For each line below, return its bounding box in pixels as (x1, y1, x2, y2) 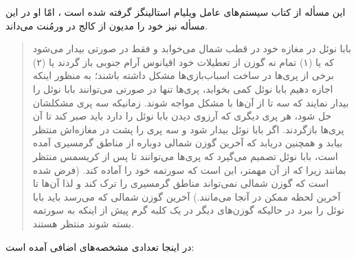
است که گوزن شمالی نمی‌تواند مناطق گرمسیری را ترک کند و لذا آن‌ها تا (32, 176, 329, 190)
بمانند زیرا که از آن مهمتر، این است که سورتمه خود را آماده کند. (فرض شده (32, 162, 346, 177)
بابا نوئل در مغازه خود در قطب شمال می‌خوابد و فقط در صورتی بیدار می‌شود (32, 41, 351, 56)
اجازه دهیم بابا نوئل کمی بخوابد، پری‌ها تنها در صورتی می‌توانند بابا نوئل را (32, 81, 333, 95)
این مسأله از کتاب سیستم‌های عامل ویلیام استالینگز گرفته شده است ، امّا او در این (5, 5, 346, 19)
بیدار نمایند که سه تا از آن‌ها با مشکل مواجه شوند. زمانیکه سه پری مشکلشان (32, 95, 349, 109)
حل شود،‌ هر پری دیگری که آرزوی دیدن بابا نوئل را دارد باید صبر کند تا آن (32, 109, 332, 123)
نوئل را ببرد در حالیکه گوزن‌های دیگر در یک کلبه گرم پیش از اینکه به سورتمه (32, 203, 344, 217)
